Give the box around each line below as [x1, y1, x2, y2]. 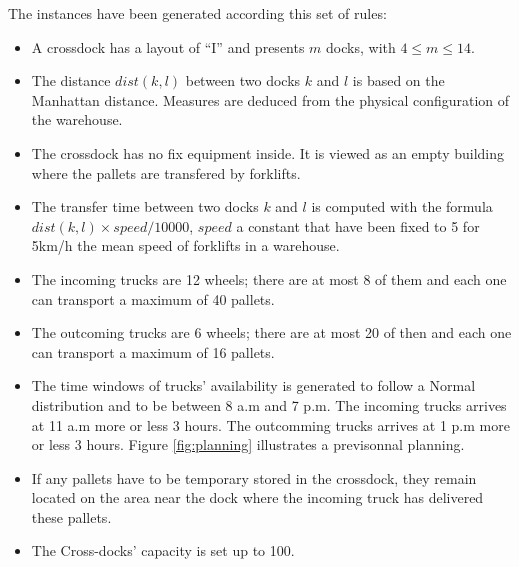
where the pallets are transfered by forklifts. [31, 162, 301, 183]
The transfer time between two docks [31, 196, 259, 217]
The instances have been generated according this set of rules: [8, 3, 387, 23]
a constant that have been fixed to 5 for [236, 215, 480, 236]
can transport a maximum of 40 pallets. [31, 288, 275, 309]
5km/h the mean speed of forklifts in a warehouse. [31, 235, 340, 256]
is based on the [352, 70, 445, 91]
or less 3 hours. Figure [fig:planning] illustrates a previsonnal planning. [31, 434, 465, 455]
